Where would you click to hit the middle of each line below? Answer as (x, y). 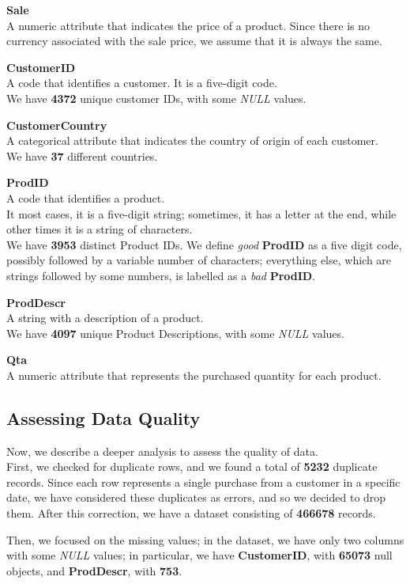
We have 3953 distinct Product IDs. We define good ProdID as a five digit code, (204, 244)
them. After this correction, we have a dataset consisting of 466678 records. (191, 513)
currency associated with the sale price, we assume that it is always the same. (194, 41)
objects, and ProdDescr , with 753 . (94, 570)
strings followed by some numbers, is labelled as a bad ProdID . (161, 275)
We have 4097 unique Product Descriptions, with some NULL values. (175, 333)
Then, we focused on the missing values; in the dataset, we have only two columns (205, 539)
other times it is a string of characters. (100, 229)
